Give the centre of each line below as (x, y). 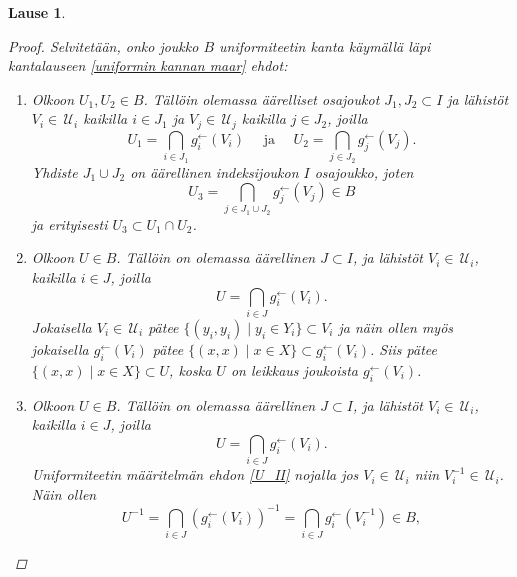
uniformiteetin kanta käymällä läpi (325, 45)
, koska (190, 369)
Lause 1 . (37, 12)
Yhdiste (54, 171)
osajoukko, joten (364, 171)
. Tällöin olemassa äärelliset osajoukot (261, 98)
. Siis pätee (403, 349)
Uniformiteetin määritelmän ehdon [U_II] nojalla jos (195, 474)
